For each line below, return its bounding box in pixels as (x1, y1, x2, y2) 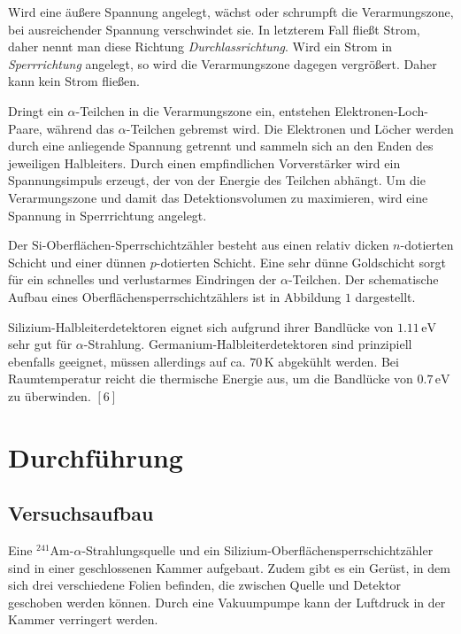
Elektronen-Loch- (334, 101, 428, 120)
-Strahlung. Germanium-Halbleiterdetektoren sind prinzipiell (83, 335, 412, 353)
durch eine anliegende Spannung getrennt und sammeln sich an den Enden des (8, 136, 434, 155)
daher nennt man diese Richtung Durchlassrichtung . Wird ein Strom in (8, 37, 393, 56)
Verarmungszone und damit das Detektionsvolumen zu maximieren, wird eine (8, 188, 428, 206)
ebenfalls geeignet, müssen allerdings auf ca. (8, 352, 246, 370)
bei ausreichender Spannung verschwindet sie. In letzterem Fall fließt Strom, (8, 19, 420, 38)
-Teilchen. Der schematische (288, 270, 439, 289)
